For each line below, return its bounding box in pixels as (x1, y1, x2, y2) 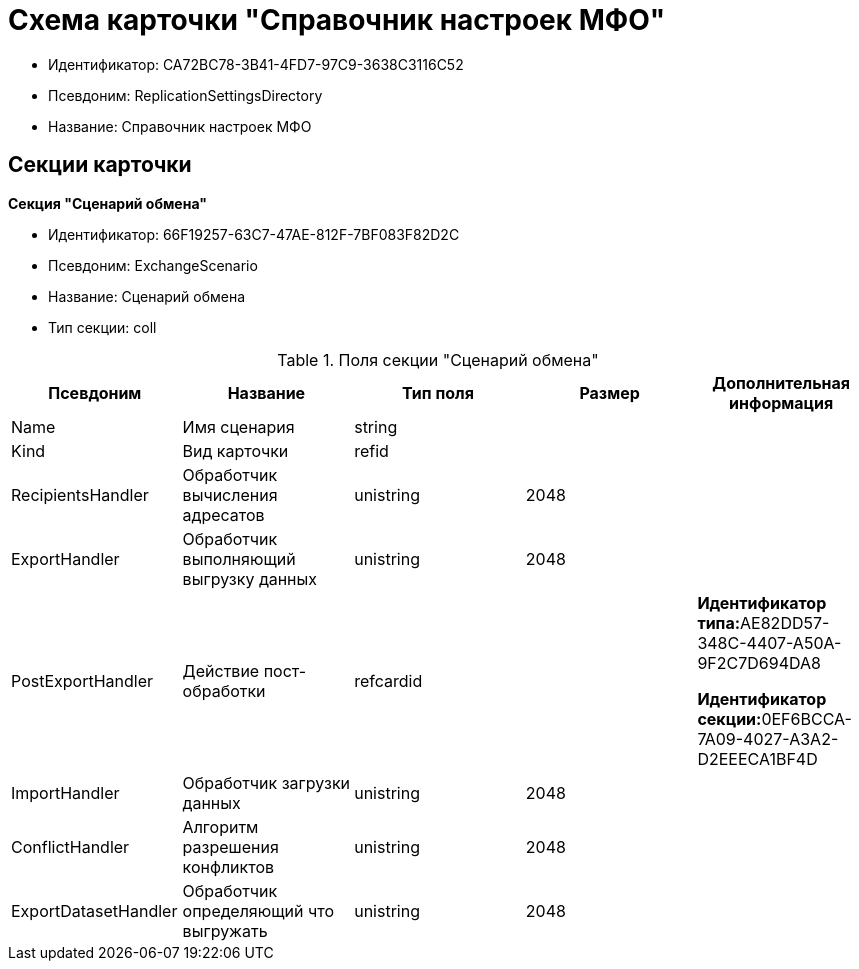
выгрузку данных (182, 568, 318, 589)
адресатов (182, 504, 265, 525)
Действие (182, 660, 260, 681)
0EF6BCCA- (761, 708, 852, 729)
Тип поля (402, 382, 474, 403)
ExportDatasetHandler (11, 900, 178, 921)
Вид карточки (182, 440, 289, 461)
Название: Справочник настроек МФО (48, 117, 312, 135)
